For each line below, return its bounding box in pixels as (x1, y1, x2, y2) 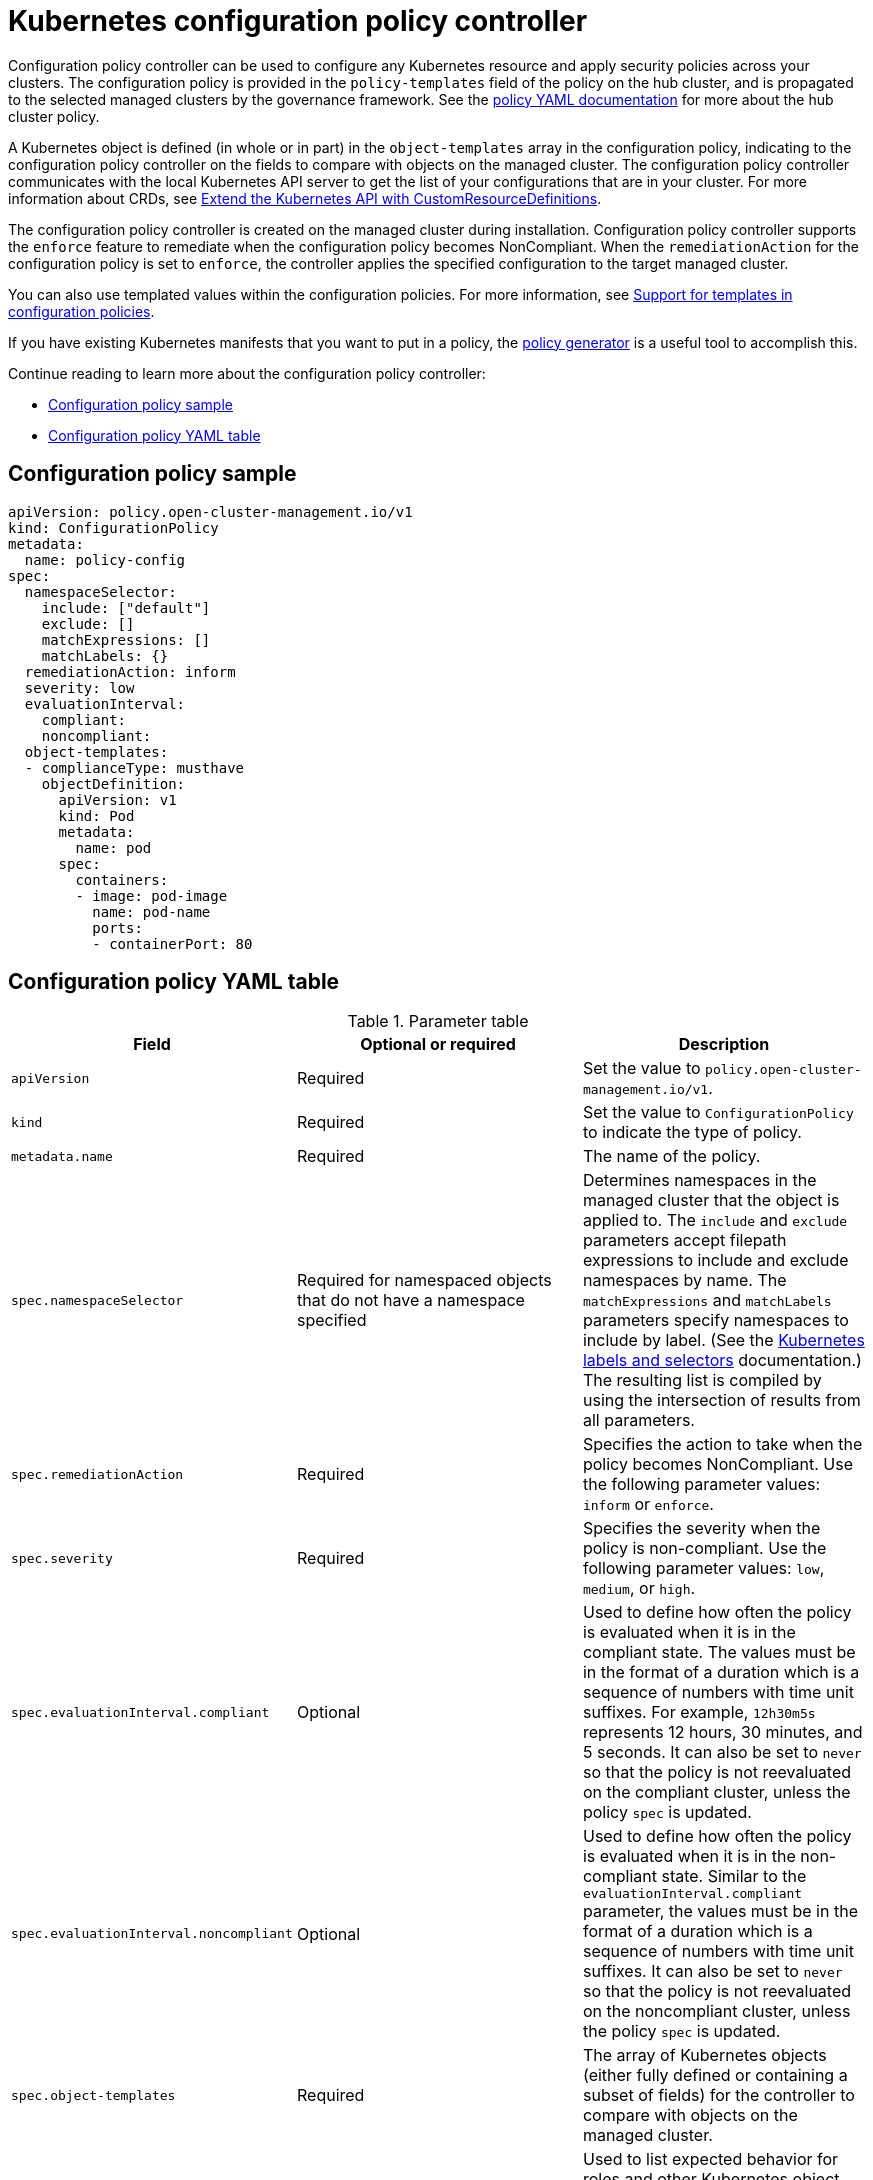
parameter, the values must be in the (582, 1901, 858, 1922)
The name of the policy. (582, 1146, 761, 1167)
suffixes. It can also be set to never (582, 1961, 843, 1982)
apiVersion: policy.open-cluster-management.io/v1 (8, 503, 413, 520)
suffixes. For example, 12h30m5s (582, 1702, 816, 1723)
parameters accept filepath (582, 1230, 787, 1251)
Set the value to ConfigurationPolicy (582, 1102, 854, 1123)
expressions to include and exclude (582, 1250, 849, 1271)
